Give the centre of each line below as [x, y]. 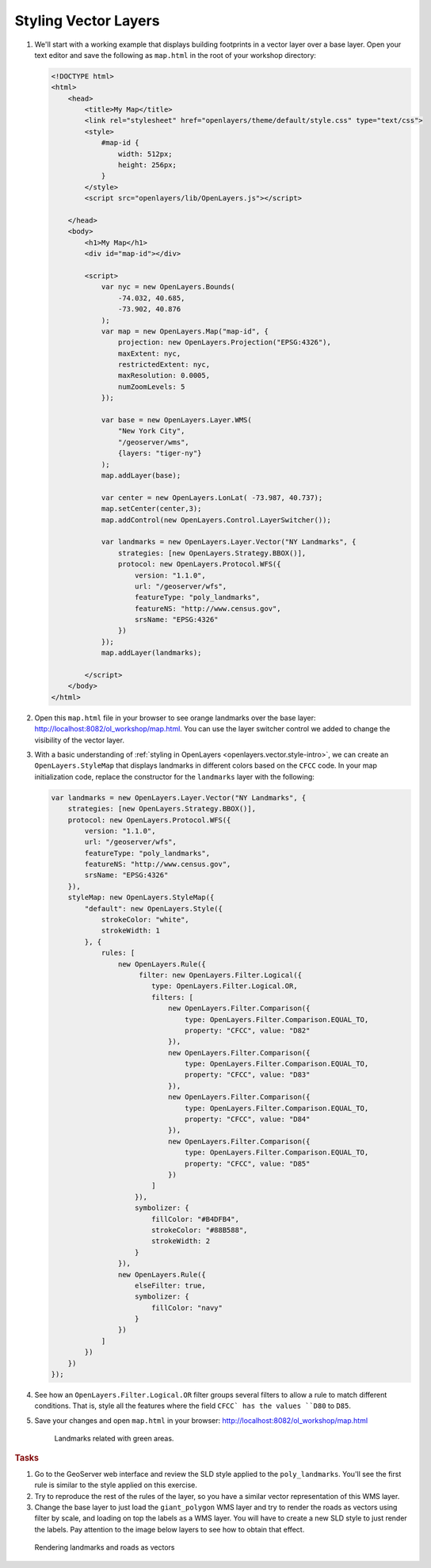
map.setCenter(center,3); [151, 509]
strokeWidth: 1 [130, 931]
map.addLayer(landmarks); [151, 653]
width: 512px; [145, 154]
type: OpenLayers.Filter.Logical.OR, [224, 986]
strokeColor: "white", [145, 920]
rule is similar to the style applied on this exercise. [116, 1485]
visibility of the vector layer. [79, 740]
